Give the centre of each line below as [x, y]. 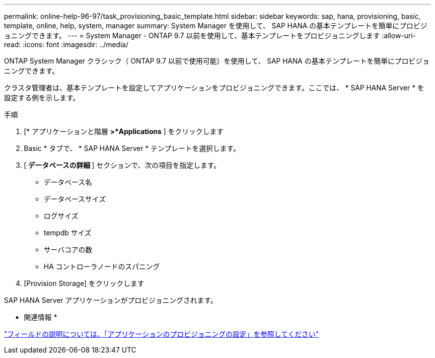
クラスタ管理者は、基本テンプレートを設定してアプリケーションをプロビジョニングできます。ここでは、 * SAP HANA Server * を [214, 88]
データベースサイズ [75, 199]
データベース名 [68, 182]
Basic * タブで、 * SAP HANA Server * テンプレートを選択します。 [132, 148]
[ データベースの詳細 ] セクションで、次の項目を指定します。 [122, 165]
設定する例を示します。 [42, 98]
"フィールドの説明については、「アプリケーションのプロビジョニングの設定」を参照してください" [161, 334]
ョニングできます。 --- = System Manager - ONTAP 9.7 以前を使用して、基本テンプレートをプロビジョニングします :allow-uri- [210, 36]
